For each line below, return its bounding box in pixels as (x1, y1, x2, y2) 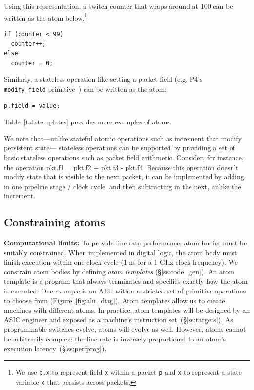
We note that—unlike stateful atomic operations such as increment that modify (4, 133, 242, 143)
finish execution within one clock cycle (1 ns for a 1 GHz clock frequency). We (4, 257, 238, 267)
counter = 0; (11, 59, 53, 67)
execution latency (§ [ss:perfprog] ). (4, 343, 106, 353)
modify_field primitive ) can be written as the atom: (4, 83, 167, 94)
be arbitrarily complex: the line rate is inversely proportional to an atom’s (4, 334, 226, 344)
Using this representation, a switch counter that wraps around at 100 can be (4, 1, 233, 11)
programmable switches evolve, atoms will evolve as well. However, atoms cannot (4, 324, 246, 334)
